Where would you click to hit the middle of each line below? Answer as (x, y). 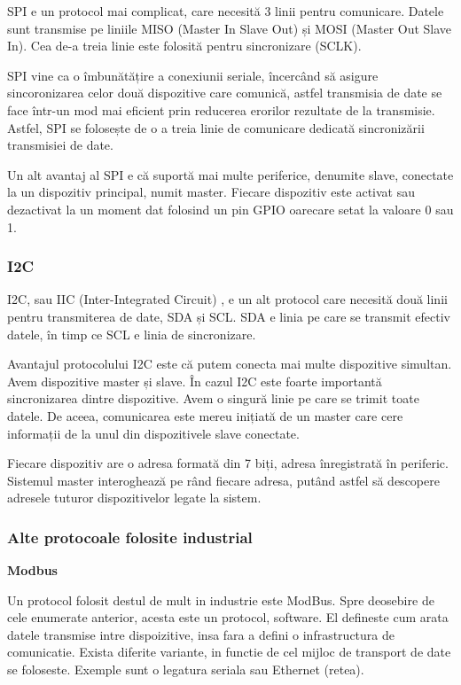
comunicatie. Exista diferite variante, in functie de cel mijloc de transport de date (229, 652)
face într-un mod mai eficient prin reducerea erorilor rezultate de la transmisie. (221, 109)
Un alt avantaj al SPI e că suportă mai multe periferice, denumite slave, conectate (230, 174)
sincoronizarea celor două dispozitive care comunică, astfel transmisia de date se (225, 93)
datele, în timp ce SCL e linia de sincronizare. (132, 334)
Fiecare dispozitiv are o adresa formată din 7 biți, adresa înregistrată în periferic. (228, 463)
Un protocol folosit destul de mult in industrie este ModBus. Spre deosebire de (221, 599)
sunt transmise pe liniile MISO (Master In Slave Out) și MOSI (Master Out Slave (230, 28)
